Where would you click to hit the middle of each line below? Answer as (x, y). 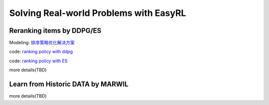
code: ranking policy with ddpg (41, 52)
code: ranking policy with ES (38, 61)
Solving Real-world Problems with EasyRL (98, 13)
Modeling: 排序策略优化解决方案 (42, 43)
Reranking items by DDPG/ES (55, 31)
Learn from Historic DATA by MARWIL (69, 84)
